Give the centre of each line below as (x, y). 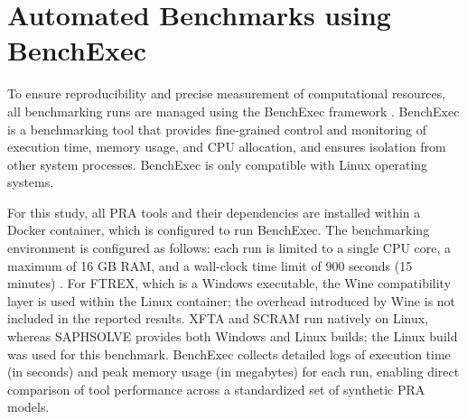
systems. (31, 182)
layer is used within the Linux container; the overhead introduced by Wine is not (232, 300)
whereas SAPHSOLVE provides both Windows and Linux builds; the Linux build (233, 336)
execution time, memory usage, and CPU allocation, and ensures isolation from (227, 147)
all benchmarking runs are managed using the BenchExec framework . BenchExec (233, 111)
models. (28, 407)
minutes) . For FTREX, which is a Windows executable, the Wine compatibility (229, 283)
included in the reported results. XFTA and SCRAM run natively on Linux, (218, 318)
